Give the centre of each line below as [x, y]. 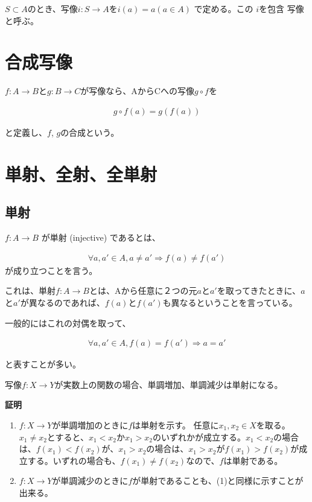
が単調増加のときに [90, 424]
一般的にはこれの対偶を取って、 [68, 322]
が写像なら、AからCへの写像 [137, 91]
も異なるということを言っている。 [230, 302]
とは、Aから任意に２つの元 [143, 291]
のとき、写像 [53, 8]
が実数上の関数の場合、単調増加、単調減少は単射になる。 [169, 384]
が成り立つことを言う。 [51, 270]
